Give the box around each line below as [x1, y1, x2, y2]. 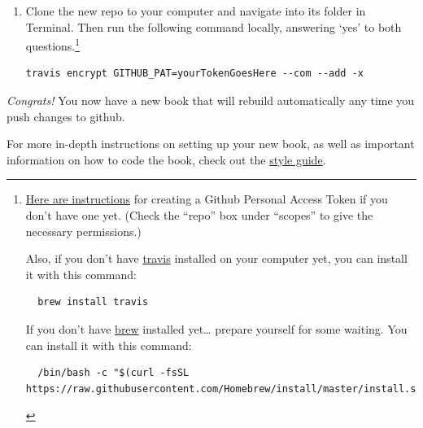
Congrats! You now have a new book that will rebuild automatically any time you [7, 92, 415, 109]
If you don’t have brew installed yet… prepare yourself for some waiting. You [25, 320, 408, 337]
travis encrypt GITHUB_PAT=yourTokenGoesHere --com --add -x [25, 68, 364, 80]
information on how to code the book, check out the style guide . [7, 151, 326, 168]
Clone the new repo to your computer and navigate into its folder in [25, 2, 366, 19]
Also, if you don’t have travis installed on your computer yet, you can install [25, 250, 408, 267]
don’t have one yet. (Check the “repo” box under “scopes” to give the [25, 207, 373, 223]
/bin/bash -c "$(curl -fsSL [37, 367, 190, 379]
